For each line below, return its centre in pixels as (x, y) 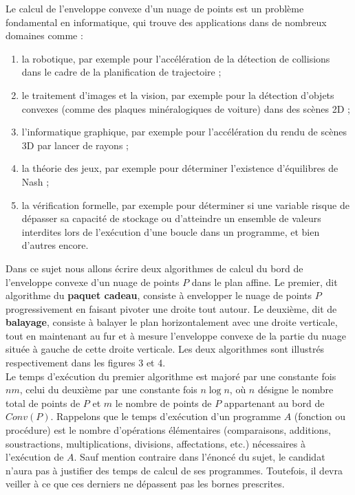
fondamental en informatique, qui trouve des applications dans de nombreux (166, 22)
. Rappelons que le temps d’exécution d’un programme (165, 416)
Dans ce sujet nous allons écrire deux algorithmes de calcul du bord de (154, 268)
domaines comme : (44, 35)
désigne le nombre (295, 389)
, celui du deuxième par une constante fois (108, 389)
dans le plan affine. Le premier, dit (265, 282)
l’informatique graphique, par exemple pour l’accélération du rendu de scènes (184, 132)
